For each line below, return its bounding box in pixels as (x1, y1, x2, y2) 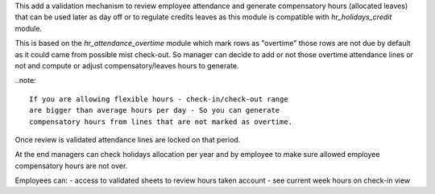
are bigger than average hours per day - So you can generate (29, 105, 280, 115)
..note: (14, 76, 36, 85)
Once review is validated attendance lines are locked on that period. (14, 134, 241, 144)
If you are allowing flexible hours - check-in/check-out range (29, 94, 289, 104)
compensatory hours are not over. (14, 161, 128, 171)
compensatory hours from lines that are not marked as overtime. (29, 117, 293, 126)
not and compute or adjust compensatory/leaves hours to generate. (14, 60, 239, 70)
